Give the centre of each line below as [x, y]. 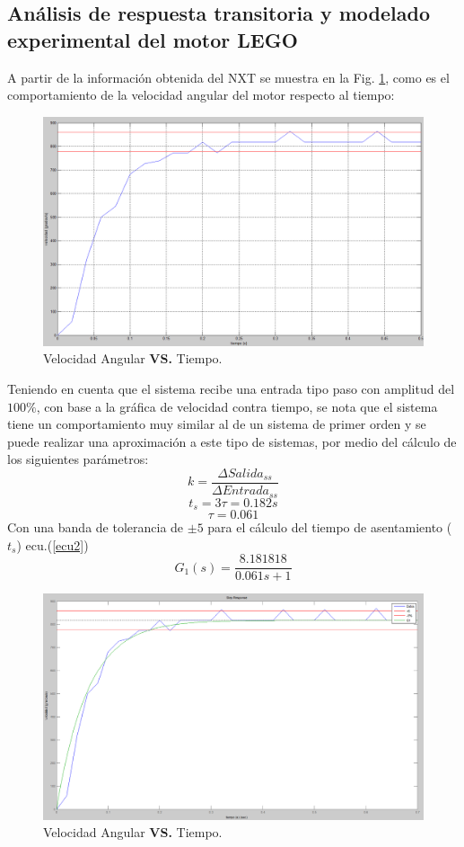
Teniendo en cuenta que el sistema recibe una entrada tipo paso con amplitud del [231, 389]
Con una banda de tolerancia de [96, 526]
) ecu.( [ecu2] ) [53, 544]
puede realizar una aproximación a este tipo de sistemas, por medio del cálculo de [232, 441]
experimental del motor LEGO [153, 39]
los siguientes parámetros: [78, 459]
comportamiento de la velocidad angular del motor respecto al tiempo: [201, 95]
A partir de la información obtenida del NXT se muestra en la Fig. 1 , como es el [228, 77]
